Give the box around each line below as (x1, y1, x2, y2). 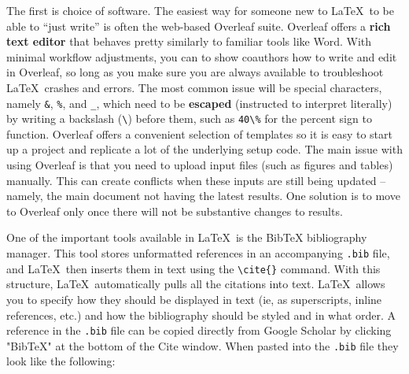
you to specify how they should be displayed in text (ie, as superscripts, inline (6, 291, 382, 307)
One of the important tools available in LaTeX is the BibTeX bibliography (6, 229, 367, 246)
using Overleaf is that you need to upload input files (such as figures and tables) (6, 157, 393, 173)
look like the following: (6, 353, 116, 369)
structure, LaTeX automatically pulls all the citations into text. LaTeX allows (6, 276, 385, 292)
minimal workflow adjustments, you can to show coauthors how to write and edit (6, 48, 397, 65)
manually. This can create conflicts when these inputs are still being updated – (6, 172, 386, 188)
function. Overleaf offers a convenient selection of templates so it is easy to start (6, 125, 392, 142)
